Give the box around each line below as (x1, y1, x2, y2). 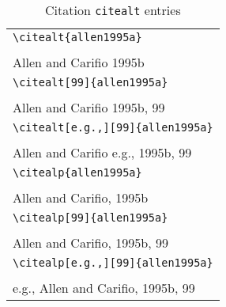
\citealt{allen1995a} (13, 31, 142, 44)
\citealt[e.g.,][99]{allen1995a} (13, 121, 213, 134)
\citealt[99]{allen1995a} (13, 76, 168, 89)
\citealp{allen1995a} (13, 166, 142, 179)
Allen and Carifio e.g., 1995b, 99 (13, 143, 192, 161)
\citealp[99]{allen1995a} (13, 211, 168, 224)
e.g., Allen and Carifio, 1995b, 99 (13, 279, 195, 297)
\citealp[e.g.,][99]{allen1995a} (13, 256, 213, 269)
